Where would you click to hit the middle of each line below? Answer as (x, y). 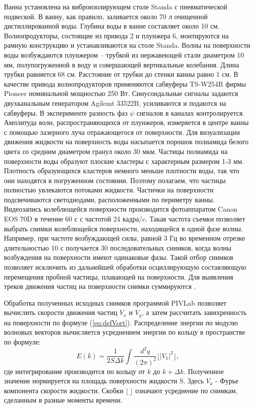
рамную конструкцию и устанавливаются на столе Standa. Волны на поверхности (127, 45)
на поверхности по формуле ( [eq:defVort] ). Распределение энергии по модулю (121, 322)
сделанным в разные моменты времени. (63, 400)
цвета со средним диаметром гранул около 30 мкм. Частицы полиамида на (116, 151)
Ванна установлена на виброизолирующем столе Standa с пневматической (116, 6)
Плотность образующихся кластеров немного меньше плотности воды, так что (122, 171)
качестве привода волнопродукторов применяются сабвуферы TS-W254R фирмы (125, 83)
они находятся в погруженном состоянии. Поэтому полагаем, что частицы (115, 180)
